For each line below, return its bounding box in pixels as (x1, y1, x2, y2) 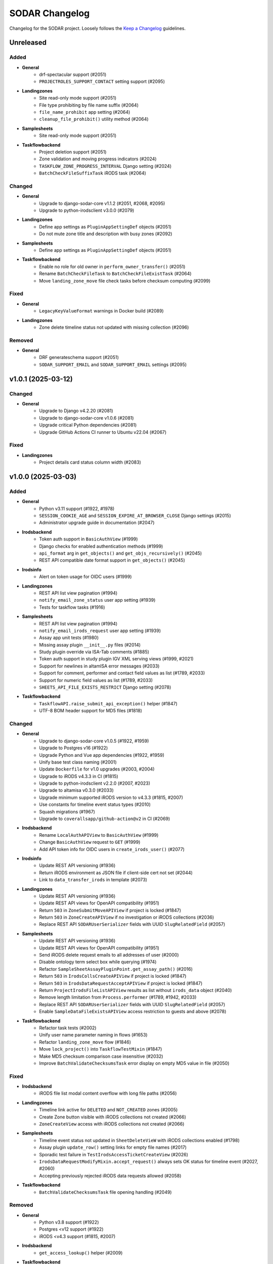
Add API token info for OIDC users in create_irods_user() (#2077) (39, 846, 185, 852)
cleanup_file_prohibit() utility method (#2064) (39, 116, 149, 122)
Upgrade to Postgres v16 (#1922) (39, 745, 108, 751)
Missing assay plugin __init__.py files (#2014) (39, 642, 141, 648)
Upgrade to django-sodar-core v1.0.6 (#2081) (39, 415, 134, 421)
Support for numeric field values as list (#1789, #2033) (39, 677, 153, 683)
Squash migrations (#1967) (39, 808, 96, 815)
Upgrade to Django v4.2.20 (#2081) (39, 408, 113, 414)
